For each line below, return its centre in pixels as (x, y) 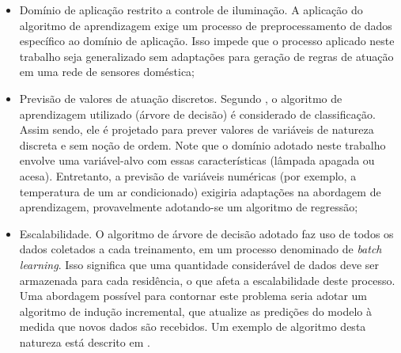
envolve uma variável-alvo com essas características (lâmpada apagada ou (197, 160)
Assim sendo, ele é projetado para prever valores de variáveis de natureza (197, 129)
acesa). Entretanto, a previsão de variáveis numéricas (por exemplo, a (188, 175)
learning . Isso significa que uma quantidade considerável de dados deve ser (199, 264)
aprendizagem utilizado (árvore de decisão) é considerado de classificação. (197, 114)
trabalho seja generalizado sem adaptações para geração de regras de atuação (206, 56)
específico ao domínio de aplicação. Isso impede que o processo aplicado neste (207, 41)
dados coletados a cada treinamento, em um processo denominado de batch (200, 249)
